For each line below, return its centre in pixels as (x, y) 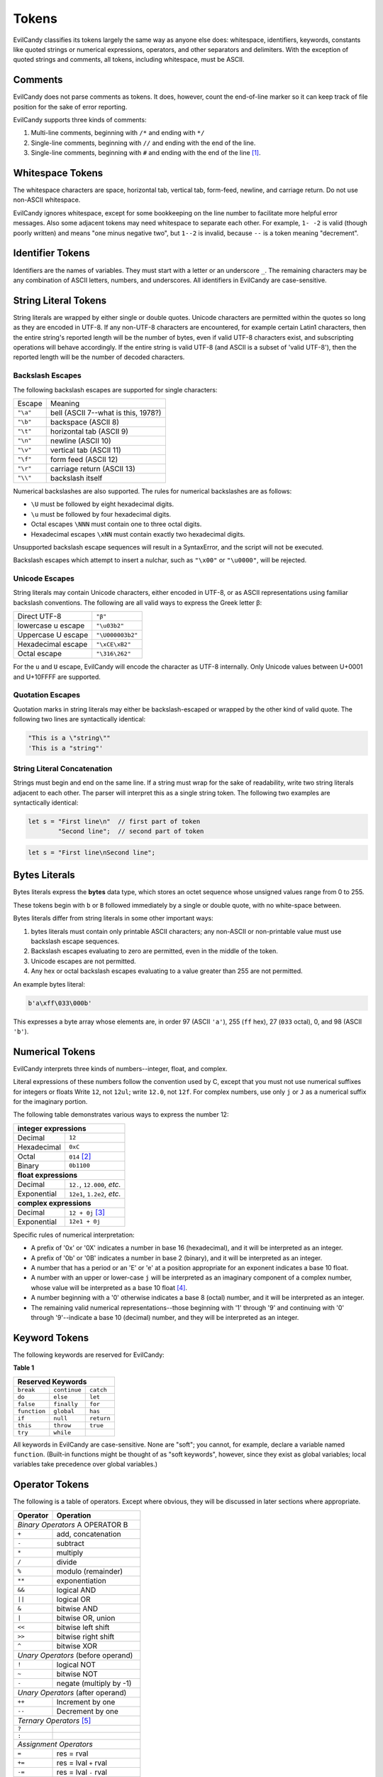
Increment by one (86, 1702)
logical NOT (76, 1665)
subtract (71, 1543)
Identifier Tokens (51, 253)
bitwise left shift (83, 1627)
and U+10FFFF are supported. (57, 677)
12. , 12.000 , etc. (95, 1184)
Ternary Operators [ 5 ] (54, 1720)
